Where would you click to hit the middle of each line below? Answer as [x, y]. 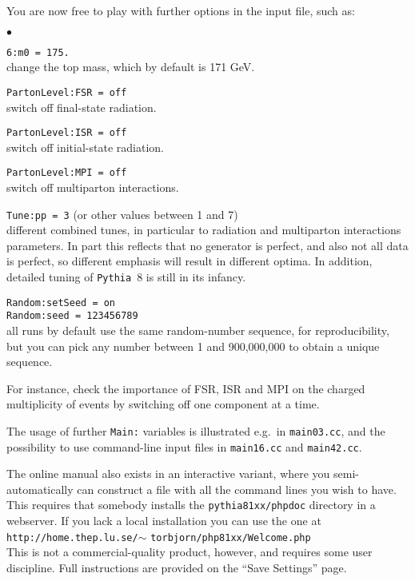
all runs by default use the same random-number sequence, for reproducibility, [198, 330]
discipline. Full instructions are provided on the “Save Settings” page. [177, 567]
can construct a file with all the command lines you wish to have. [237, 489]
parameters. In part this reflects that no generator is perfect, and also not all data [207, 245]
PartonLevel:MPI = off [67, 173]
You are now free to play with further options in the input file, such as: [181, 10]
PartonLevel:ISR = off [67, 133]
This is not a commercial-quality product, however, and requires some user [190, 552]
